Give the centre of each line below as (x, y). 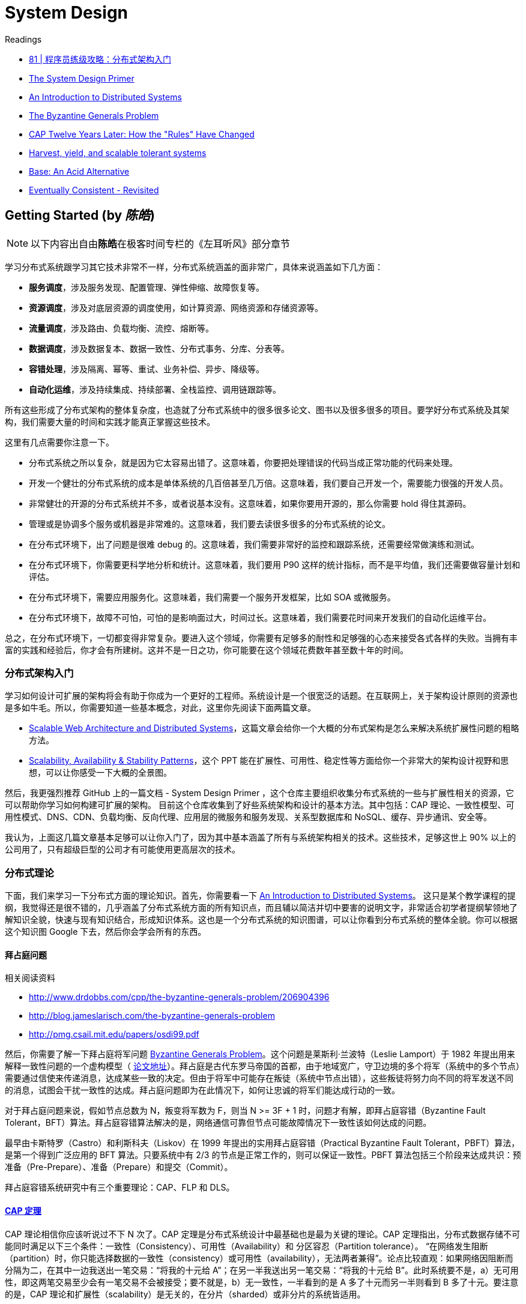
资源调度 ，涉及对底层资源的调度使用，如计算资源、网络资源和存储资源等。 (176, 307)
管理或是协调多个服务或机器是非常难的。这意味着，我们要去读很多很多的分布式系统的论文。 (210, 524)
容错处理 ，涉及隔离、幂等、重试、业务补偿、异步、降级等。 (147, 369)
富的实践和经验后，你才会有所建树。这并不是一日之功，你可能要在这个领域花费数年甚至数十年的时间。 (207, 650)
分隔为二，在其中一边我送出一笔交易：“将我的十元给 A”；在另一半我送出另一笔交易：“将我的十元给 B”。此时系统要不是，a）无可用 (262, 1270)
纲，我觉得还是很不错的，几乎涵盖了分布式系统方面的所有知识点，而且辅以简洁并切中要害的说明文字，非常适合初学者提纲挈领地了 (261, 908)
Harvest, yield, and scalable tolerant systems (118, 152)
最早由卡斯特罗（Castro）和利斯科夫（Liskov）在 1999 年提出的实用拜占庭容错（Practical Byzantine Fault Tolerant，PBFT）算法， (262, 1143)
